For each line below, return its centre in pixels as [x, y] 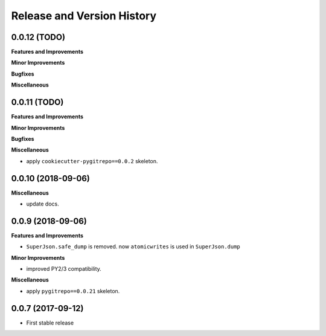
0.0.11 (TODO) [37, 102]
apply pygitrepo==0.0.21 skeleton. [73, 291]
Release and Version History [84, 16]
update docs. [43, 204]
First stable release [50, 323]
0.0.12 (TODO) [38, 37]
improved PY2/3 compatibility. [64, 269]
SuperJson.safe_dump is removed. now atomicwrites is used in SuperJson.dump [133, 247]
